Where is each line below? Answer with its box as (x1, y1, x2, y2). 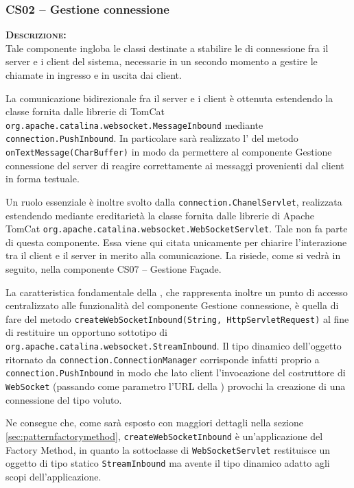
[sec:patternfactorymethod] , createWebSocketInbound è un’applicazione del (5, 428, 323, 443)
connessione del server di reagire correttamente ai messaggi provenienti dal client (5, 158, 344, 172)
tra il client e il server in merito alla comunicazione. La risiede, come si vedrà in (5, 248, 341, 263)
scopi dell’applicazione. (5, 469, 102, 483)
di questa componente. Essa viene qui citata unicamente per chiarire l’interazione (5, 234, 347, 249)
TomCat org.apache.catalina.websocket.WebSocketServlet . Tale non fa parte (5, 221, 348, 236)
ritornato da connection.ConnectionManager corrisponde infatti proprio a (5, 352, 320, 366)
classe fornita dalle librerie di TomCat (5, 104, 165, 119)
